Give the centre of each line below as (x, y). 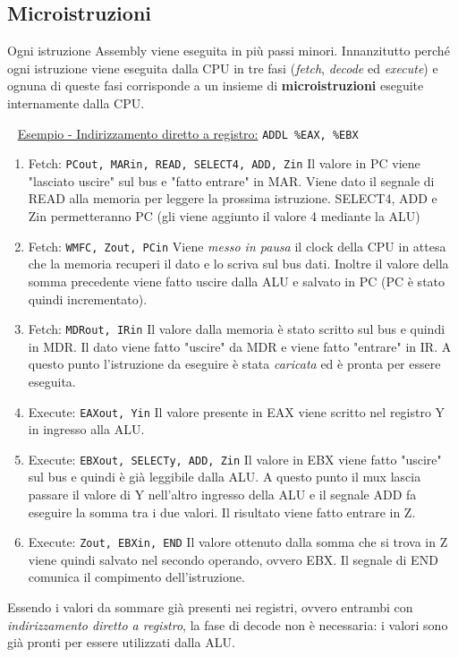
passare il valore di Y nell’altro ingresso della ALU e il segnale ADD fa (222, 495)
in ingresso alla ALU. (86, 429)
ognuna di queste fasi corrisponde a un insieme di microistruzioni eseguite (216, 85)
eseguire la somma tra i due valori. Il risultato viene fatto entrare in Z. (222, 512)
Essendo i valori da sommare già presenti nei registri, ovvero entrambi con (210, 607)
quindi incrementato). (88, 299)
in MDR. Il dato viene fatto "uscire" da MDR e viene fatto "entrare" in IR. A (240, 346)
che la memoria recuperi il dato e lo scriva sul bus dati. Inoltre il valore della (238, 264)
